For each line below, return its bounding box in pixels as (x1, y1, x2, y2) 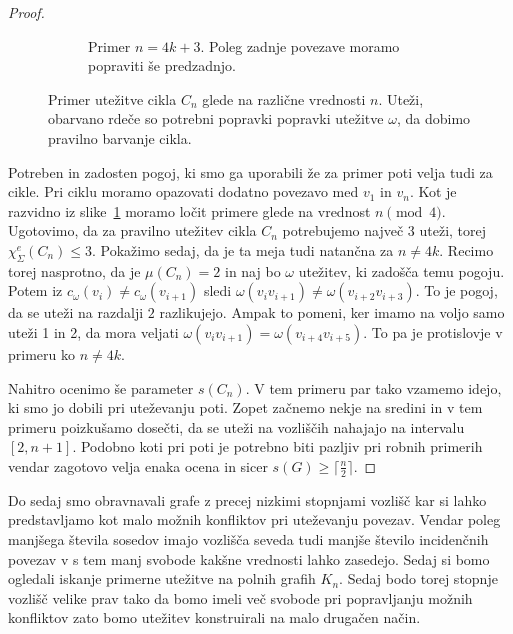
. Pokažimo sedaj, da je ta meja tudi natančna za (92, 239, 394, 260)
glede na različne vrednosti (202, 88, 366, 109)
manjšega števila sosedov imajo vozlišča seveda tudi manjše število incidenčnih (8, 528, 489, 549)
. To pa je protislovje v (363, 321, 503, 342)
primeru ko (8, 343, 75, 364)
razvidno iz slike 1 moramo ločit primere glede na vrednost (8, 200, 371, 221)
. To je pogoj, (415, 280, 498, 301)
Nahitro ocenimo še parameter (8, 377, 194, 398)
